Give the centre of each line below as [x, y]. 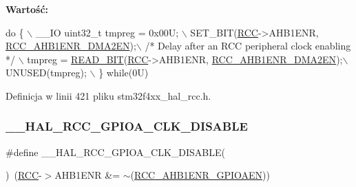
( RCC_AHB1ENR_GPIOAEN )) [200, 175]
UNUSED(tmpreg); [46, 73]
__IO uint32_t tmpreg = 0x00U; [107, 32]
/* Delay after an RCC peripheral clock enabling [248, 46]
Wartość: [27, 9]
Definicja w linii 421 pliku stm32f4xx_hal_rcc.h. [108, 95]
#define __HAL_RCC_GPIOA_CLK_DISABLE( [115, 152]
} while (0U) [124, 73]
